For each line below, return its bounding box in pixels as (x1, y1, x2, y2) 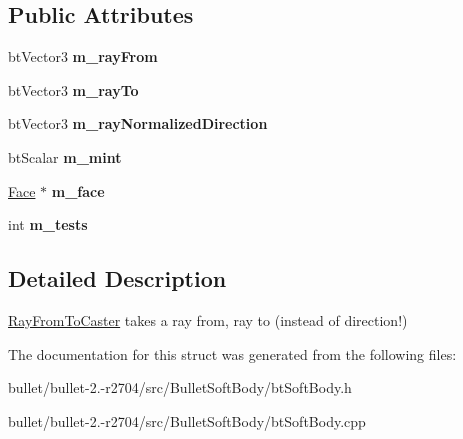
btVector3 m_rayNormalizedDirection (8, 113, 268, 134)
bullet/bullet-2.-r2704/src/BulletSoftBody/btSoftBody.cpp (8, 410, 366, 431)
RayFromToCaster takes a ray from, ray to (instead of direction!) (8, 309, 408, 330)
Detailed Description (8, 263, 227, 294)
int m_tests (8, 214, 88, 235)
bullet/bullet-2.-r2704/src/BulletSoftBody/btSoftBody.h (8, 377, 352, 398)
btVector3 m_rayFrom (8, 46, 158, 67)
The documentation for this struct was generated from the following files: (8, 343, 457, 364)
